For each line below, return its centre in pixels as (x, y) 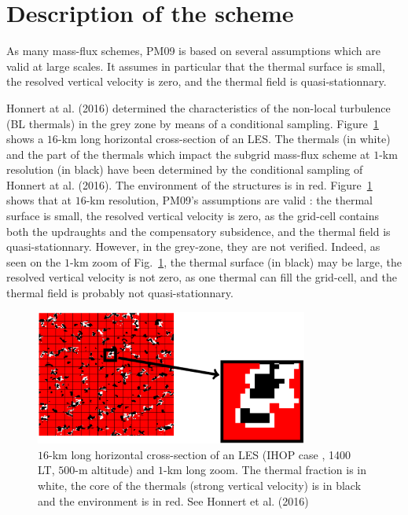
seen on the (34, 261)
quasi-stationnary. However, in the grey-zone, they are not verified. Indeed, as (193, 246)
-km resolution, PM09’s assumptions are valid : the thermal (229, 200)
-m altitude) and (115, 470)
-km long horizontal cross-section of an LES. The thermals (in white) (224, 139)
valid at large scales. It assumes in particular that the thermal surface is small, (196, 66)
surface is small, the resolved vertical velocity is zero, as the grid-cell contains (193, 216)
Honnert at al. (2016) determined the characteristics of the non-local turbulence (198, 107)
